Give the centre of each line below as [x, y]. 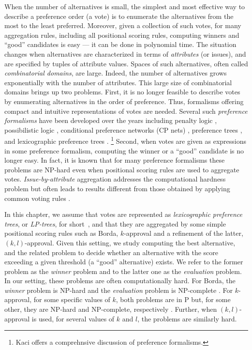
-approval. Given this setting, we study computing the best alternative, [130, 242]
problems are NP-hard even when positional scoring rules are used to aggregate [122, 169]
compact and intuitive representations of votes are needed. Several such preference [126, 111]
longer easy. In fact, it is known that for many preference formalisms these [115, 160]
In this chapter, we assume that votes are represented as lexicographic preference [124, 214]
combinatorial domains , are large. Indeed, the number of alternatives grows [116, 73]
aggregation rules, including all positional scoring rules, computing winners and [122, 35]
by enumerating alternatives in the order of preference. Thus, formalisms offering [124, 101]
